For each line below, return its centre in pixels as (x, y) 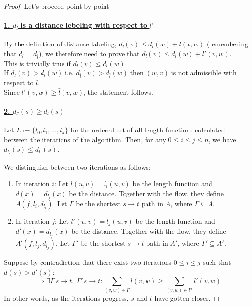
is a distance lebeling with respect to (84, 25)
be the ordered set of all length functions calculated (148, 130)
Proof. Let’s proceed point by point (57, 6)
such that (217, 262)
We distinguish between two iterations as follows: (77, 167)
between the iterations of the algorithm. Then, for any (85, 139)
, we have (222, 139)
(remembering (227, 44)
